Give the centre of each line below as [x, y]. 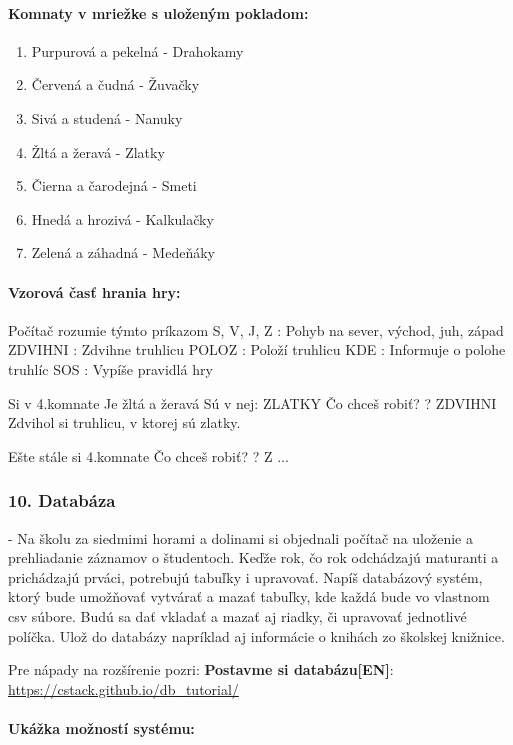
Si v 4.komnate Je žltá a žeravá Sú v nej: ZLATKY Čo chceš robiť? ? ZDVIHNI [252, 402]
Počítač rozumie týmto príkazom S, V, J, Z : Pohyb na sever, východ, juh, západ [256, 329]
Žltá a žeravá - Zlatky [98, 151]
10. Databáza [62, 500]
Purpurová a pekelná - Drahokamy [137, 50]
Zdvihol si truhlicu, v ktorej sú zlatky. [124, 422]
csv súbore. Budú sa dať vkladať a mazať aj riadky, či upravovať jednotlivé [237, 615]
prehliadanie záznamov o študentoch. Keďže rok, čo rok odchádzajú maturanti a [253, 557]
